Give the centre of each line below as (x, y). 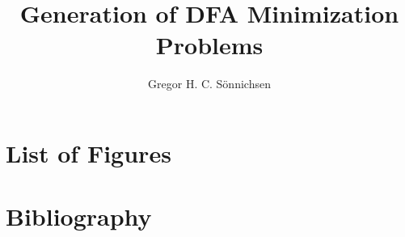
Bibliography (79, 216)
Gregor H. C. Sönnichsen (209, 84)
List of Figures (89, 152)
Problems (209, 45)
